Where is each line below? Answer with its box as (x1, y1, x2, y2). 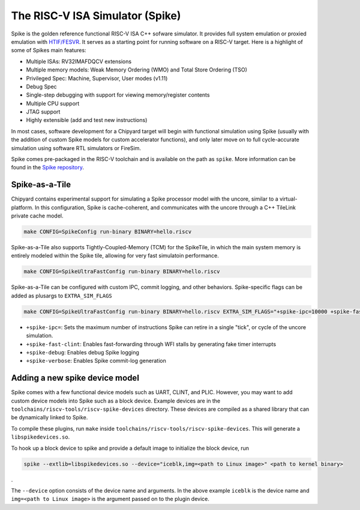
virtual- (279, 195, 298, 202)
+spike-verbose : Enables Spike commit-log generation (26, 357, 166, 365)
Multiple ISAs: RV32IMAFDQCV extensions (26, 58, 132, 65)
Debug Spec (26, 83, 57, 90)
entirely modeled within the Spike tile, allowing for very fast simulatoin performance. (11, 252, 219, 260)
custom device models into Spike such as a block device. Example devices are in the (11, 397, 221, 404)
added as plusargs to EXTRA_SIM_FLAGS (11, 292, 112, 299)
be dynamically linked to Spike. (11, 414, 88, 421)
